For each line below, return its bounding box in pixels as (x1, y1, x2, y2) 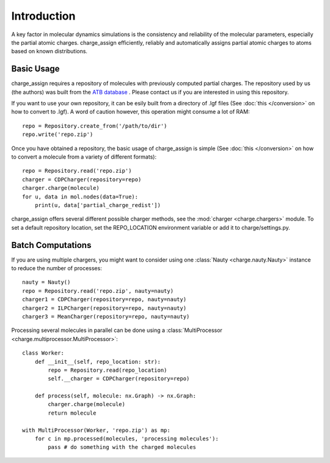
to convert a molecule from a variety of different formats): (11, 153, 157, 160)
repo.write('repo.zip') (22, 131, 94, 138)
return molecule (48, 409, 97, 416)
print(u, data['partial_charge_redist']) (34, 201, 161, 208)
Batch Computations (11, 239, 92, 250)
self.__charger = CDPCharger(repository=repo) (48, 375, 190, 382)
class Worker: (22, 350, 64, 356)
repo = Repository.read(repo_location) (48, 366, 167, 374)
